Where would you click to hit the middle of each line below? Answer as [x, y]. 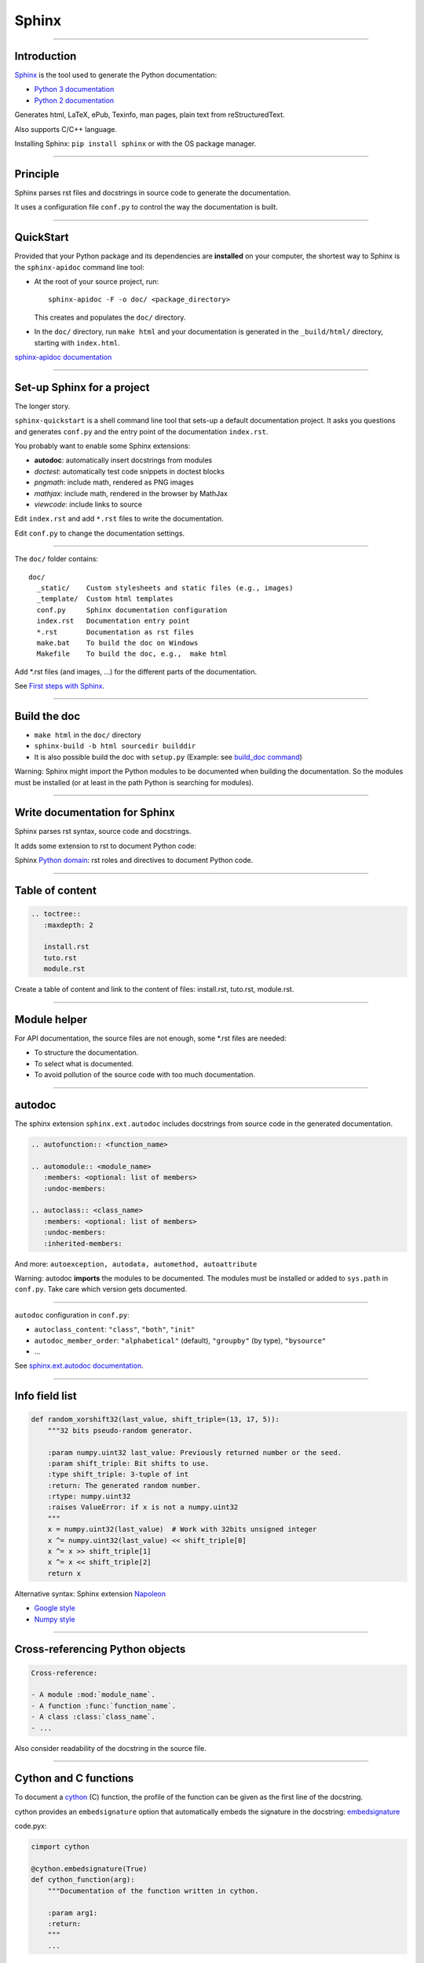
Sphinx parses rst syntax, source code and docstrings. [103, 832]
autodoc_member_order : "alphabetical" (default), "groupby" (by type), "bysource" [180, 1340]
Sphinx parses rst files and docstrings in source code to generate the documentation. [153, 192]
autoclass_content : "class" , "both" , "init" [115, 1329]
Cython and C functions [74, 1778]
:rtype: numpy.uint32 [89, 1497]
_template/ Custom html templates [105, 599]
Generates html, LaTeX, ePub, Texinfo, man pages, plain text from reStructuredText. [150, 115]
